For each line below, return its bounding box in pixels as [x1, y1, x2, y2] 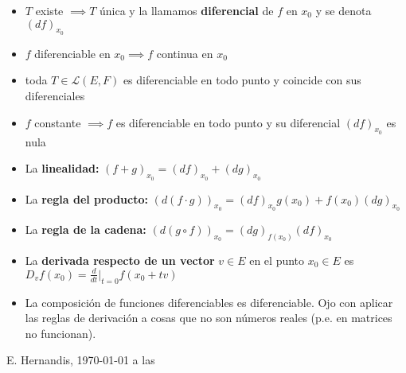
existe [35, 2, 64, 18]
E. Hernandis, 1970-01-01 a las [6, 352, 155, 368]
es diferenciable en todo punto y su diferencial [115, 114, 341, 130]
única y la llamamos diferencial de [99, 2, 274, 18]
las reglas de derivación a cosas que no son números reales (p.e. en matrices [25, 309, 392, 326]
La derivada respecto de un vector [25, 251, 215, 268]
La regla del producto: [25, 190, 148, 207]
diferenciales [25, 87, 85, 103]
